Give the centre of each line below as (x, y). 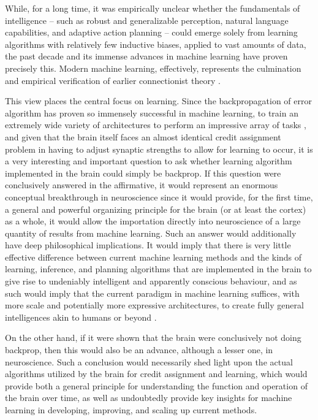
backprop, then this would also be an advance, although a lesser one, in (139, 350)
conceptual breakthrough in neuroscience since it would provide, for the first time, (159, 197)
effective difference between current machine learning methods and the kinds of (153, 257)
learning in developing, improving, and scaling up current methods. (131, 410)
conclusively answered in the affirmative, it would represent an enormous (142, 185)
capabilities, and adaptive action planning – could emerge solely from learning (151, 32)
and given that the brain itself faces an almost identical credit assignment (143, 136)
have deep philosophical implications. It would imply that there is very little (148, 245)
